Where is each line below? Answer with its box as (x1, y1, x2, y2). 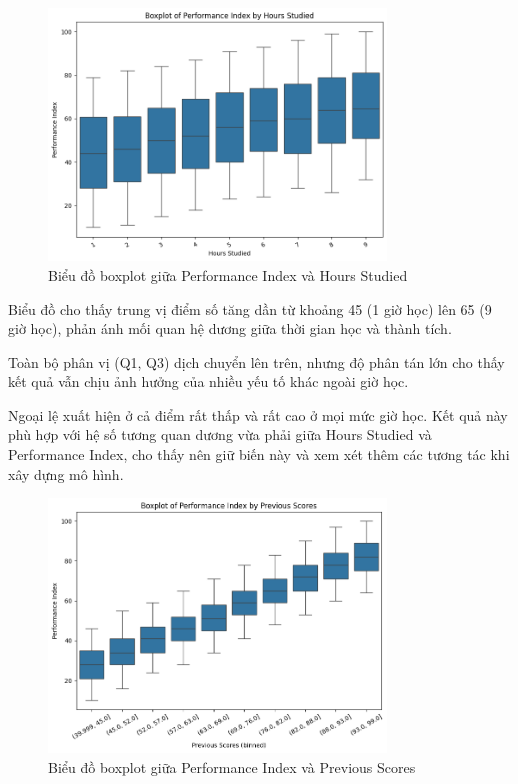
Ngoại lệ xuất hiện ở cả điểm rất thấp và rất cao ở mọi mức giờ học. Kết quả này (8, 404, 508, 425)
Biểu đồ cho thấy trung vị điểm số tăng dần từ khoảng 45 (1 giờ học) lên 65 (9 (8, 298, 492, 319)
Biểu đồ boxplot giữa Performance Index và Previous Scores (48, 756, 416, 777)
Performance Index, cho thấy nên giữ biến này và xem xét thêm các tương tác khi (8, 444, 510, 465)
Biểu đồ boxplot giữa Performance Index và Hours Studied (48, 264, 408, 285)
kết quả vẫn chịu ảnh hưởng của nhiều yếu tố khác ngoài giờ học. (8, 371, 409, 392)
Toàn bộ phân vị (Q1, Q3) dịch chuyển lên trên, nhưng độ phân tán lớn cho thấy (8, 351, 505, 372)
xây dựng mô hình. (8, 463, 124, 484)
